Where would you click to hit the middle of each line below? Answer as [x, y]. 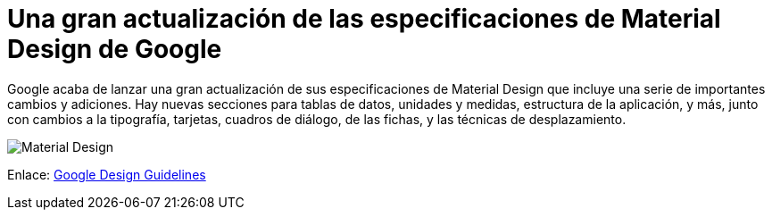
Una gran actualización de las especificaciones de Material [364, 19]
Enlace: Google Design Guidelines [107, 174]
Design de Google [115, 49]
